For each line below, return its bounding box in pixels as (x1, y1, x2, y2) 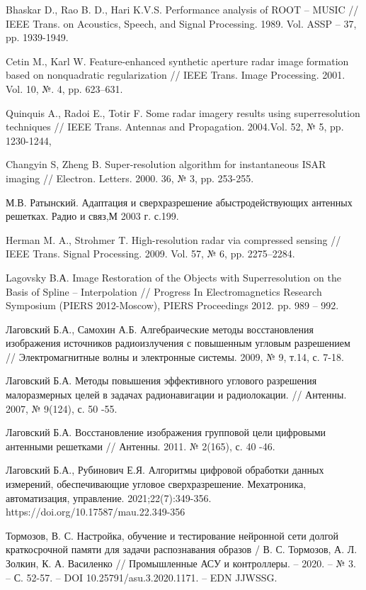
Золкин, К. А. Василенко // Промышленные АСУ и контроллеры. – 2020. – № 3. (6, 556, 356, 570)
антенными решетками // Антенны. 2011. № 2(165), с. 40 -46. (6, 438, 275, 453)
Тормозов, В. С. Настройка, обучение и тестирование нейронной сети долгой (6, 528, 339, 542)
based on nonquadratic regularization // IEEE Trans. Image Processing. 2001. (6, 67, 345, 82)
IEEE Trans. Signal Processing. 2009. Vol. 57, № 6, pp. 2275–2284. (6, 246, 295, 261)
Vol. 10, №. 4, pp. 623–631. (6, 81, 123, 96)
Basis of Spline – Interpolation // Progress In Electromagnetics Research (6, 284, 322, 299)
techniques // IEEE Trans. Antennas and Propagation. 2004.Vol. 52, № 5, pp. (6, 119, 344, 134)
